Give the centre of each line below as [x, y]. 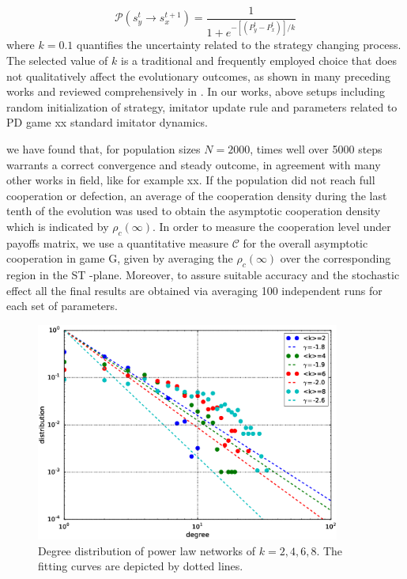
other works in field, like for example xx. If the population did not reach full [191, 180]
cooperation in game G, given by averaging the [120, 258]
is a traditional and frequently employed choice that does [259, 60]
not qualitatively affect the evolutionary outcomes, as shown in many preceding [199, 76]
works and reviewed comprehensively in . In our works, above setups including [196, 91]
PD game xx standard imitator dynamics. [107, 122]
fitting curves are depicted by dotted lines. [141, 566]
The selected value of [57, 60]
